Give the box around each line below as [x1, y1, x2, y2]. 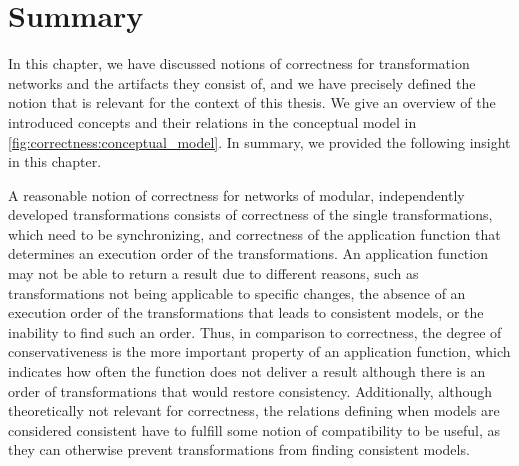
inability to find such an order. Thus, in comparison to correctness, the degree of [8, 321, 502, 342]
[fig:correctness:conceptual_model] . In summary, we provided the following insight [8, 131, 511, 152]
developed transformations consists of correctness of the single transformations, [8, 204, 493, 225]
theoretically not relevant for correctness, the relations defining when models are [8, 400, 500, 421]
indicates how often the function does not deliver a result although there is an [8, 361, 486, 382]
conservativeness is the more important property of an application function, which [8, 341, 511, 362]
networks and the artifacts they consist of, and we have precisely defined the [8, 72, 476, 93]
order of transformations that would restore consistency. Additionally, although [8, 380, 493, 401]
